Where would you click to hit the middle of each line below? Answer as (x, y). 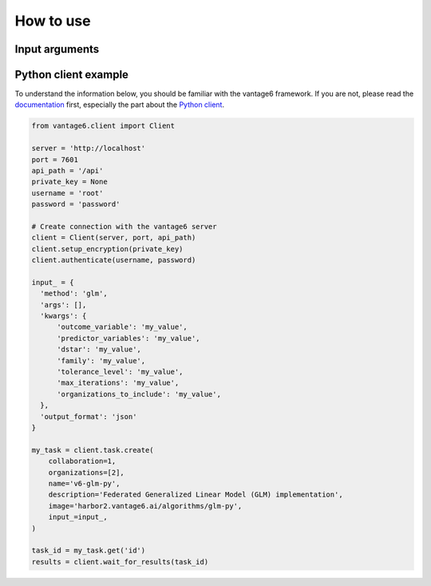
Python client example (72, 75)
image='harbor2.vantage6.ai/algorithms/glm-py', (145, 506)
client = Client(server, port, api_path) (114, 238)
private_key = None (69, 182)
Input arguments (57, 49)
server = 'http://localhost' (89, 148)
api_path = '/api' (67, 171)
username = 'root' (67, 193)
